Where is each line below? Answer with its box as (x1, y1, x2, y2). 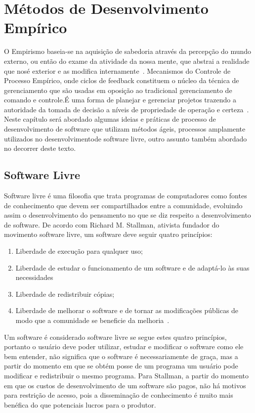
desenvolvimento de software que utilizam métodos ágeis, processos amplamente (4, 124, 246, 134)
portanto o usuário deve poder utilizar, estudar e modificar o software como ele (4, 341, 244, 352)
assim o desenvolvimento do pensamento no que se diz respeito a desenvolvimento (4, 210, 251, 220)
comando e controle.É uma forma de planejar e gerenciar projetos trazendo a (4, 94, 236, 105)
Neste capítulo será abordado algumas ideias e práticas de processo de (4, 114, 216, 124)
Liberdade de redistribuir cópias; (15, 288, 115, 299)
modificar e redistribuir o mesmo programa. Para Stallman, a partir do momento (4, 370, 249, 380)
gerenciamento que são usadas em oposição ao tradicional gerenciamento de (4, 85, 232, 95)
